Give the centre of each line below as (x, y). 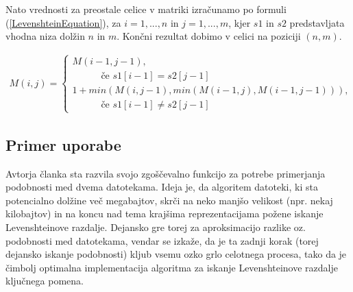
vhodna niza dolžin (45, 36)
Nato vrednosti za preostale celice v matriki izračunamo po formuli (146, 9)
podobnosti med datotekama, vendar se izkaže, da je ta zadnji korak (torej (162, 240)
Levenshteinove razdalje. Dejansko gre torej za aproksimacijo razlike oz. (156, 227)
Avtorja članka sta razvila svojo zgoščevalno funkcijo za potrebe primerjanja (166, 173)
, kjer (240, 22)
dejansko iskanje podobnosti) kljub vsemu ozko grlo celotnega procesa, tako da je (176, 254)
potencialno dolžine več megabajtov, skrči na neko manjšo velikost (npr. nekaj (169, 200)
